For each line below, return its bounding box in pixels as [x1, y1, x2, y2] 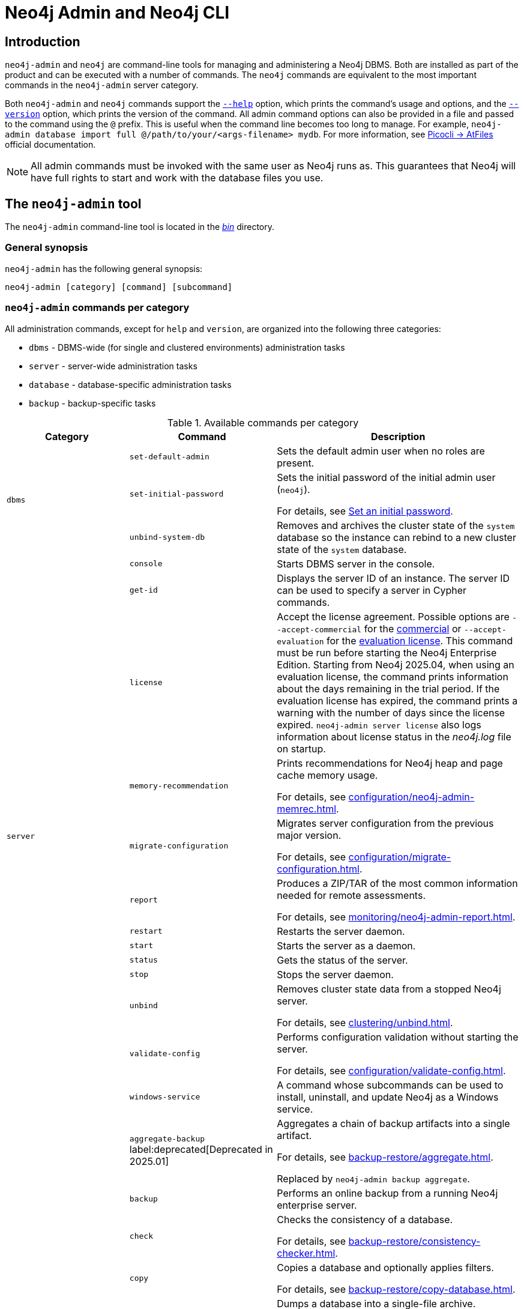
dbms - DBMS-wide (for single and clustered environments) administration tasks [29, 342, 345, 352]
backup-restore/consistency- [348, 1235, 481, 1247]
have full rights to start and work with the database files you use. [31, 172, 324, 184]
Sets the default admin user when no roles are [277, 444, 485, 457]
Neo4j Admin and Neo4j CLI [5, 2, 230, 23]
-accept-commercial [277, 624, 362, 634]
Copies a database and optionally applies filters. [277, 1261, 494, 1274]
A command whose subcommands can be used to [277, 1078, 504, 1091]
